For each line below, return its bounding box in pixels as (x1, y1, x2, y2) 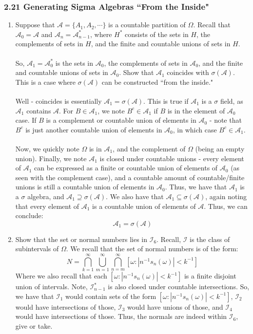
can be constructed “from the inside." (101, 76, 214, 87)
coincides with (167, 67, 209, 77)
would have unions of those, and (127, 301, 223, 312)
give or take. (15, 320, 53, 331)
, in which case (173, 124, 217, 134)
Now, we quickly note (15, 143, 79, 153)
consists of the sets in (125, 29, 189, 39)
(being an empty (195, 143, 245, 153)
